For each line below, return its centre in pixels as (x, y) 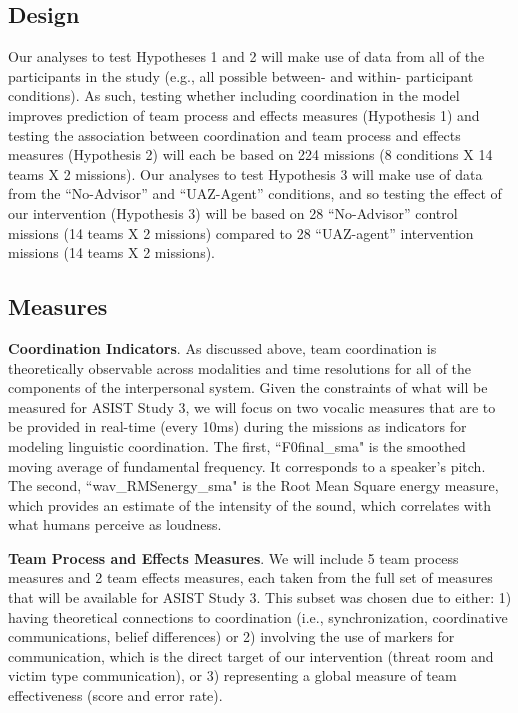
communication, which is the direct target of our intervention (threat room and (251, 655)
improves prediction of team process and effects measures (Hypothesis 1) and (244, 114)
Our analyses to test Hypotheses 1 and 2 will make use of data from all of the (246, 56)
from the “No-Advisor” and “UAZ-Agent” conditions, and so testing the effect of (255, 193)
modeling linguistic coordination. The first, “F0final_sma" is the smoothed (237, 445)
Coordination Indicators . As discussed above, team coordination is (222, 347)
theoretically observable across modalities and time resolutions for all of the (240, 367)
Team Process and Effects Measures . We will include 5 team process (233, 557)
